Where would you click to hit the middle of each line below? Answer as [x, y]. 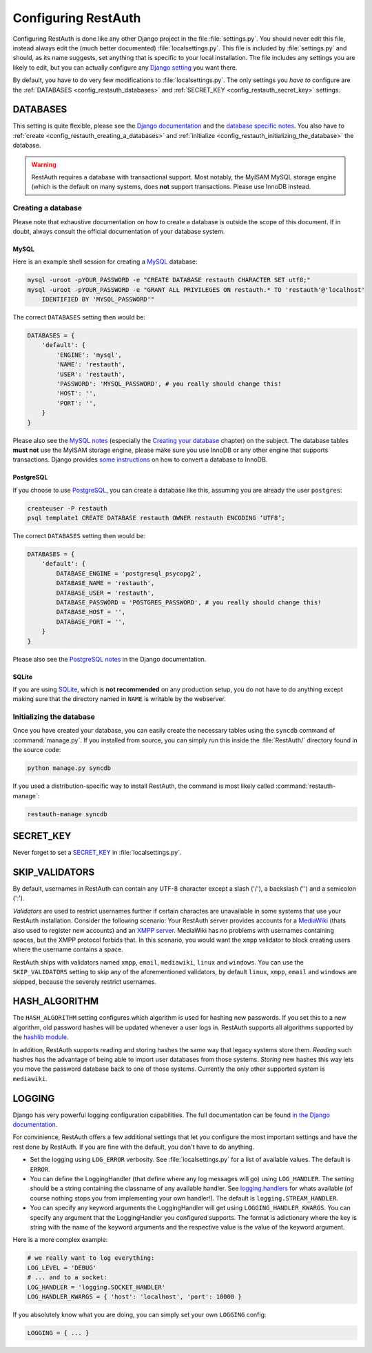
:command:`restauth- [306, 786]
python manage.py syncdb [69, 768]
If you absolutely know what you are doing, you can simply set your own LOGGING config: [139, 1314]
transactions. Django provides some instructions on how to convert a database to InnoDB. [140, 460]
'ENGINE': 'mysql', [89, 355]
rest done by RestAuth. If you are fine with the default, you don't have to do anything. [134, 1147]
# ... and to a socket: [68, 1277]
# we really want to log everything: [91, 1258]
